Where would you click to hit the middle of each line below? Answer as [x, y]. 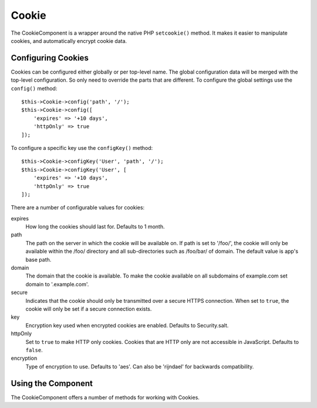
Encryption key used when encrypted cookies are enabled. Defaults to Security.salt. [127, 325]
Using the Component [52, 383]
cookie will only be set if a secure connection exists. [89, 309]
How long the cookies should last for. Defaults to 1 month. [95, 227]
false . [34, 350]
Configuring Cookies [50, 58]
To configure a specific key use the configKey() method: [82, 148]
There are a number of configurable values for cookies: [78, 208]
